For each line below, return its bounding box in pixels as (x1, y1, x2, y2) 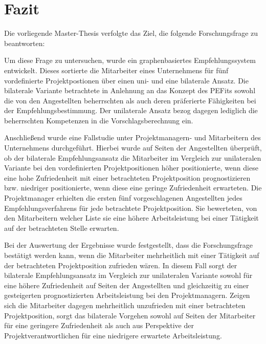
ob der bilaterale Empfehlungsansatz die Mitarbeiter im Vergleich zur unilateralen (4, 152, 261, 163)
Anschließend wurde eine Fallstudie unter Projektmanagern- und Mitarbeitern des (4, 132, 261, 143)
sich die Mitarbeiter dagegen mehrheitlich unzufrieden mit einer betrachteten (4, 299, 246, 310)
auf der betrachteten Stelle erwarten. (4, 222, 119, 233)
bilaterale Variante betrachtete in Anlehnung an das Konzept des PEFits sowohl (4, 85, 256, 96)
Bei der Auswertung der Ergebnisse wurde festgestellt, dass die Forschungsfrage (4, 240, 253, 250)
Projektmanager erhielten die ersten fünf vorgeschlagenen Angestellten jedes (4, 192, 242, 203)
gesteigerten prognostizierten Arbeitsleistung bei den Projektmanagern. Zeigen (4, 290, 250, 300)
